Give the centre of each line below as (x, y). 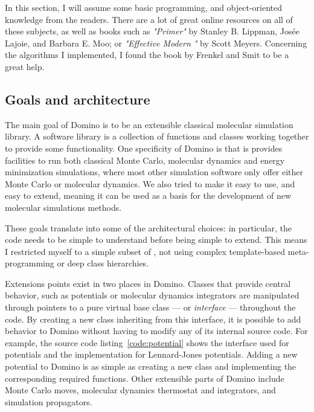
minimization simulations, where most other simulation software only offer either (154, 172)
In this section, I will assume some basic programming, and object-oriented (144, 7)
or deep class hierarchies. (103, 263)
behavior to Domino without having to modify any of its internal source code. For (156, 331)
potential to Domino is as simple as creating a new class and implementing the (151, 366)
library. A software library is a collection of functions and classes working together (157, 136)
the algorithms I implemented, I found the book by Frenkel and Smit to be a (147, 55)
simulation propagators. (49, 401)
